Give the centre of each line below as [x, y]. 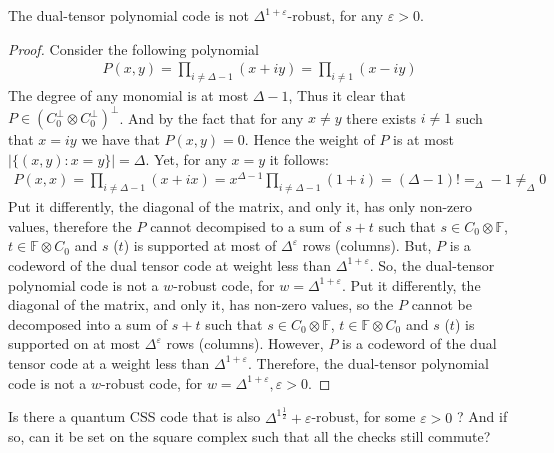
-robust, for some [363, 416]
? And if [482, 416]
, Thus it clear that [347, 95]
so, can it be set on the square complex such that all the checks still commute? [249, 436]
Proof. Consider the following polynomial [133, 48]
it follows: [299, 158]
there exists [381, 117]
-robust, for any [335, 15]
